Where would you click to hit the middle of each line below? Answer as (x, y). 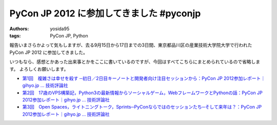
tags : (15, 35)
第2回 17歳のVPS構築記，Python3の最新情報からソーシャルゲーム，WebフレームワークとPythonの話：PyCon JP (142, 93)
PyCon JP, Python (69, 35)
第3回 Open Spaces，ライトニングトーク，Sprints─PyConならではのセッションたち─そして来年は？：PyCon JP (142, 107)
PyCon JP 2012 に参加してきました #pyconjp (105, 13)
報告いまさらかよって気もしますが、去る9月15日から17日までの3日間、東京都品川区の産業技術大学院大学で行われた (131, 45)
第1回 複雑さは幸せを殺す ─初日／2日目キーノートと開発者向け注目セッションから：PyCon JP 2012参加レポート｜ (144, 78)
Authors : (19, 29)
